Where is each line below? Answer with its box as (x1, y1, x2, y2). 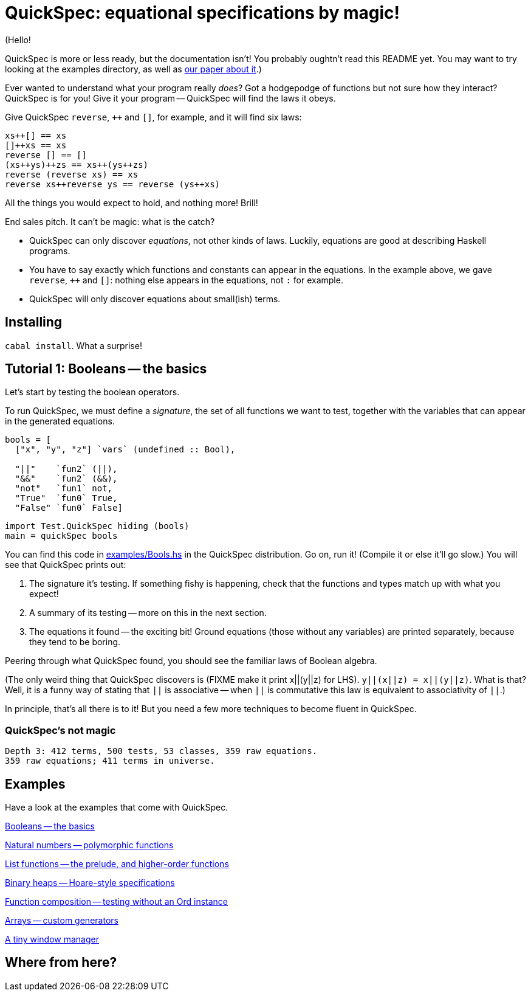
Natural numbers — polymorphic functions (5, 840, 174, 851)
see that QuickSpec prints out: (5, 559, 126, 570)
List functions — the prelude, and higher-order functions (5, 859, 229, 870)
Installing (5, 314, 63, 330)
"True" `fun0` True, (15, 493, 118, 503)
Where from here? (5, 955, 117, 970)
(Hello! (5, 34, 31, 45)
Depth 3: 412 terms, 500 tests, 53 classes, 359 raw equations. (5, 746, 318, 756)
